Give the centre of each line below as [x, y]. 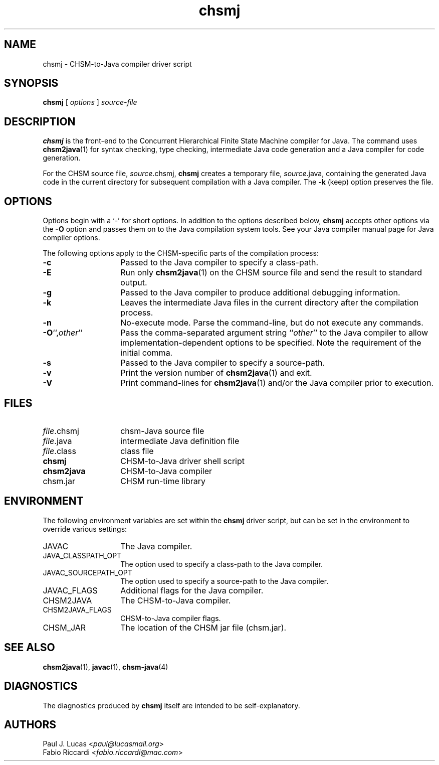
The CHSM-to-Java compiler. [176, 600]
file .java [57, 441]
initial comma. [147, 353]
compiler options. [71, 238]
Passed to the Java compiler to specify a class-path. [220, 263]
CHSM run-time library [163, 481]
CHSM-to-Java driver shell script [182, 461]
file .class [59, 451]
